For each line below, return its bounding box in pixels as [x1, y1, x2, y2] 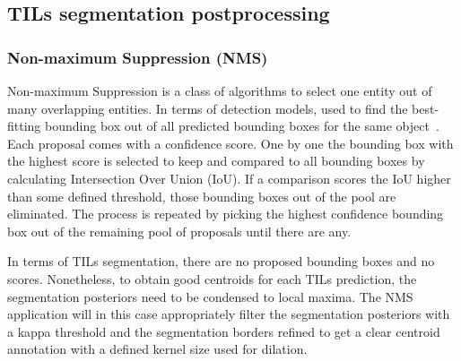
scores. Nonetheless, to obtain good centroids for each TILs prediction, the [7, 269, 417, 288]
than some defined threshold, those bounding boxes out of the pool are [7, 186, 396, 205]
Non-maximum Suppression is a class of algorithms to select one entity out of [7, 82, 432, 99]
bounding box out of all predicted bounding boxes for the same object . [45, 116, 439, 135]
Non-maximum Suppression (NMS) [7, 46, 268, 68]
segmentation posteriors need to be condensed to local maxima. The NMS [7, 287, 413, 305]
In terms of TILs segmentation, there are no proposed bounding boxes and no [7, 252, 435, 271]
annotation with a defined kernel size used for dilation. [7, 340, 308, 358]
